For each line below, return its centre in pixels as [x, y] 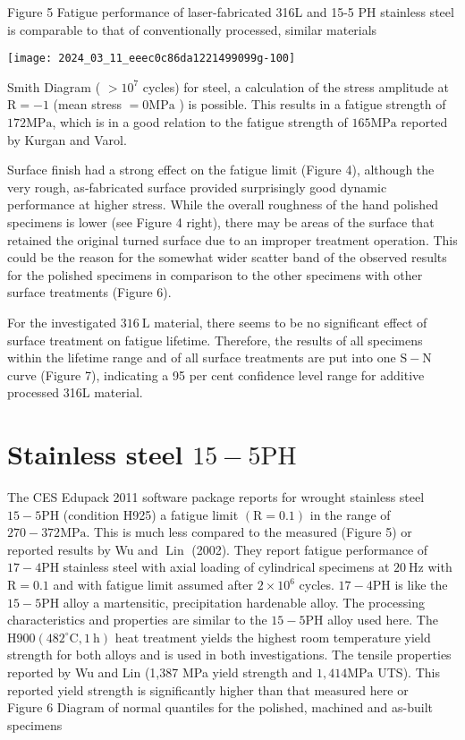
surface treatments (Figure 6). [89, 292]
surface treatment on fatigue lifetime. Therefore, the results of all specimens [215, 340]
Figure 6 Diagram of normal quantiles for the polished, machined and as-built [220, 707]
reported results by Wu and [83, 549]
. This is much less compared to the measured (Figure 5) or [249, 532]
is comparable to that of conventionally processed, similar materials [192, 29]
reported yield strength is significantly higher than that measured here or [208, 689]
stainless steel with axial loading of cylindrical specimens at [226, 567]
